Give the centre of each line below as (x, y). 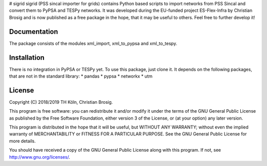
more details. (22, 141)
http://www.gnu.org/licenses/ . (40, 157)
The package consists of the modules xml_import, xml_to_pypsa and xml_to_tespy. (93, 43)
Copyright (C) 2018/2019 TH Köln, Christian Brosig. (61, 102)
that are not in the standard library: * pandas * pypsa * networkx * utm (81, 76)
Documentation (34, 31)
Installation (27, 58)
